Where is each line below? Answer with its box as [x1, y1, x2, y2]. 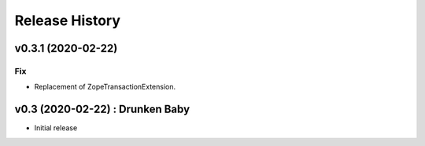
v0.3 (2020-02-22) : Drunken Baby [14, 103, 190, 116]
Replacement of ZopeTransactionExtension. [34, 82, 176, 92]
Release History [14, 12, 121, 29]
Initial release [34, 123, 78, 133]
